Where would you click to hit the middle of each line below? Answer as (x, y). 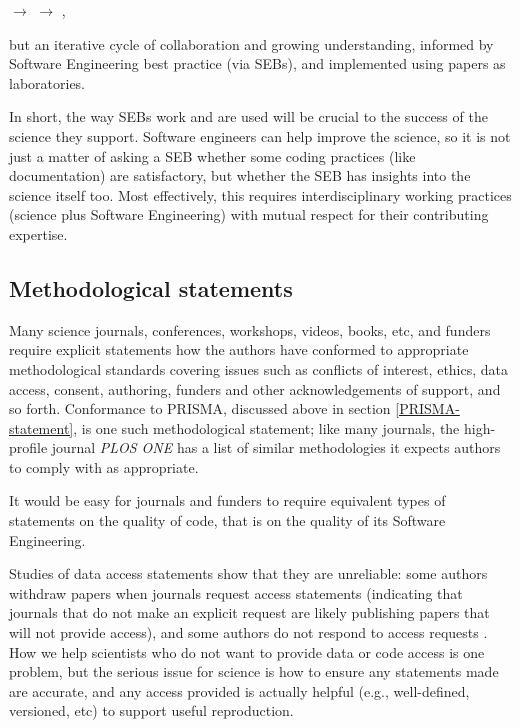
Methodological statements (151, 287)
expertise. (38, 233)
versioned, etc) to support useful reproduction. (151, 710)
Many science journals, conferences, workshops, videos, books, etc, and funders (250, 329)
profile (28, 447)
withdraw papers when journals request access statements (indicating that (236, 592)
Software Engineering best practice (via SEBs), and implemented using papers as (257, 63)
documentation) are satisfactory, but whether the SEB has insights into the (240, 175)
